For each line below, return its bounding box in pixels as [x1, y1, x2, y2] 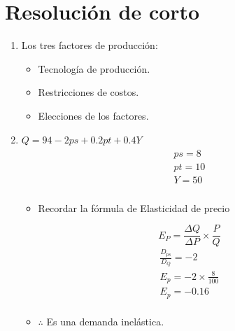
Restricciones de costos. [38, 85, 139, 99]
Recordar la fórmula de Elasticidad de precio [38, 200, 230, 215]
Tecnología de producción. [38, 61, 150, 76]
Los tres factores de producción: [21, 38, 158, 52]
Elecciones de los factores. [38, 108, 149, 122]
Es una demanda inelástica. [46, 314, 164, 328]
